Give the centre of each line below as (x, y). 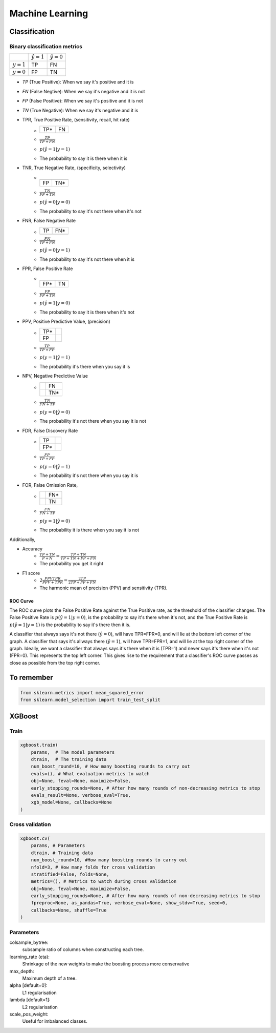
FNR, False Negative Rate (49, 221)
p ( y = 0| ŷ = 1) (55, 467)
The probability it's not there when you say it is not (93, 421)
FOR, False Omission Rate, (50, 485)
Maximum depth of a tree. (49, 978)
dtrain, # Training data (62, 853)
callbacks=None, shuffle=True (69, 910)
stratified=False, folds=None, (70, 874)
